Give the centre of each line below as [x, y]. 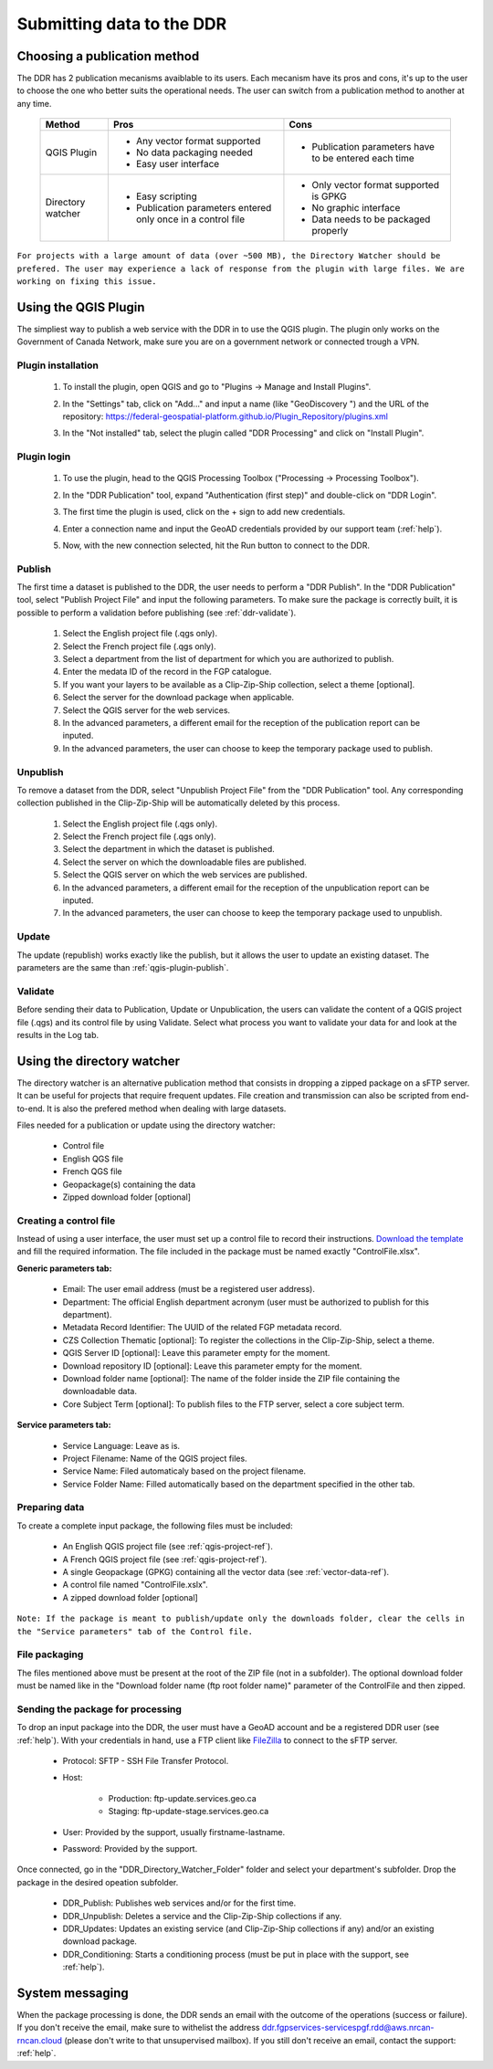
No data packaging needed [194, 152]
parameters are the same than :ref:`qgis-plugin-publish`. [123, 967]
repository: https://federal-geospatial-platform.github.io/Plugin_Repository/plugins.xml [225, 416]
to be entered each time [363, 158]
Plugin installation [58, 365]
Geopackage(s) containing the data [129, 1184]
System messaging [73, 1993]
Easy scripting [167, 196]
